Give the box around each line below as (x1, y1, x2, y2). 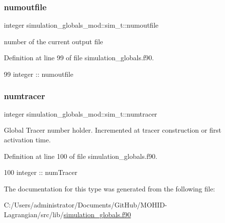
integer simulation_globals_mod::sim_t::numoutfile (4, 20, 159, 30)
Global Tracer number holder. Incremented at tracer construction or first (4, 125, 222, 135)
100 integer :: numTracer (4, 167, 77, 177)
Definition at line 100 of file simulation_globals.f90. (4, 151, 157, 161)
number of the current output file (4, 36, 103, 46)
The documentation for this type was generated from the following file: (4, 183, 215, 193)
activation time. (4, 135, 51, 144)
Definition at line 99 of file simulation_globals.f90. (4, 52, 154, 63)
